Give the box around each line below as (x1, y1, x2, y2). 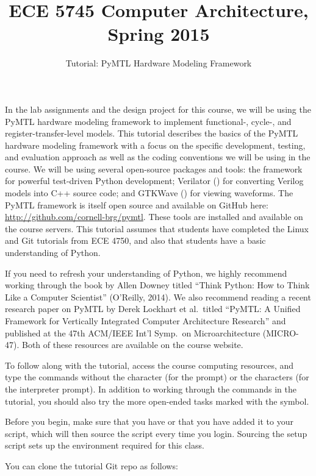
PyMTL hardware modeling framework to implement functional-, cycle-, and (5, 115, 292, 127)
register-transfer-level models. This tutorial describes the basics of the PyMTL (5, 127, 298, 140)
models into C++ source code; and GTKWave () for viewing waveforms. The (5, 186, 293, 199)
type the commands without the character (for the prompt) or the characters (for (5, 371, 309, 383)
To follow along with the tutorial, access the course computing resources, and (5, 358, 294, 371)
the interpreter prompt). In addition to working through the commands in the (5, 382, 296, 395)
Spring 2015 (107, 21, 210, 46)
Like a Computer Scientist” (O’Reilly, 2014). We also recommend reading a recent (5, 290, 311, 303)
